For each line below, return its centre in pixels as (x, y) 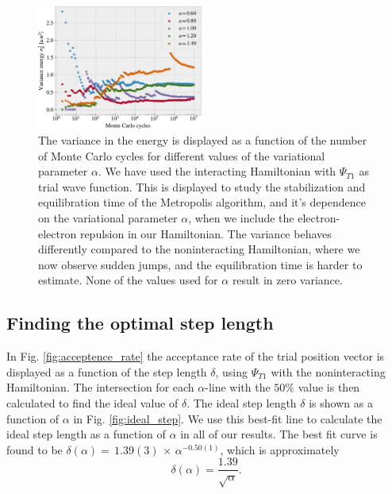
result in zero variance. (287, 280)
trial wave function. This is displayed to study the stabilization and (202, 186)
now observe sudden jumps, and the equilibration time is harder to (200, 264)
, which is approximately (280, 449)
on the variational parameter (108, 218)
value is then (329, 387)
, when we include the (241, 218)
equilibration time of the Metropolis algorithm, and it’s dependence (202, 202)
